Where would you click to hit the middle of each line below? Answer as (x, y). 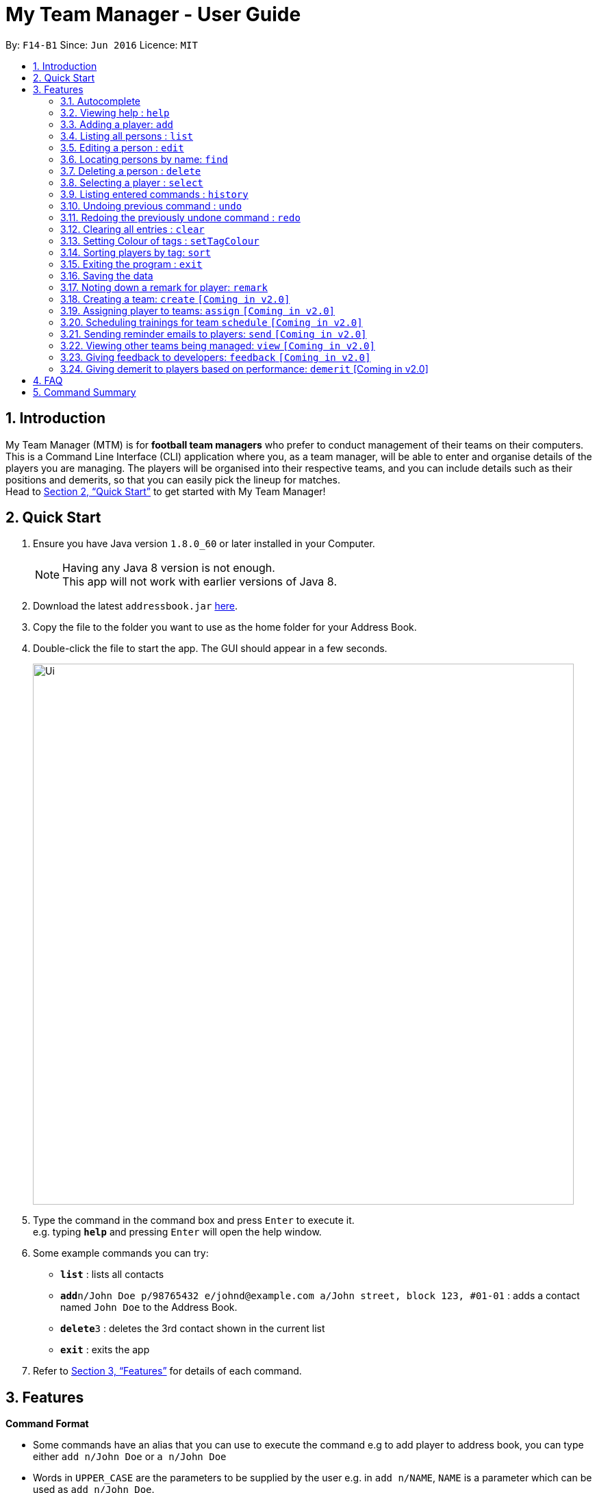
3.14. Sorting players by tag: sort (136, 252)
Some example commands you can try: (121, 1253)
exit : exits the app (105, 1350)
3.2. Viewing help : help (115, 112)
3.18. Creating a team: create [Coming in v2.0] (175, 299)
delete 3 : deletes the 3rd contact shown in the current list (193, 1329)
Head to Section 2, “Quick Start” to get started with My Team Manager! (166, 491)
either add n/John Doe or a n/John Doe (130, 1457)
